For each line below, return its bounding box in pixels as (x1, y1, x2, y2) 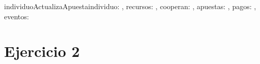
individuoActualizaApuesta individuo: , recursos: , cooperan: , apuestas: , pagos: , (4, 1, 256, 11)
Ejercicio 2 (4, 41, 80, 61)
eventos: (4, 11, 29, 21)
